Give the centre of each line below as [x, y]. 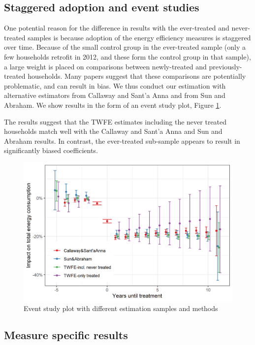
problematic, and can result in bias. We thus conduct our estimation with [115, 85]
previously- [225, 66]
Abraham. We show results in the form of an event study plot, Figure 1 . [113, 105]
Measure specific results [66, 334]
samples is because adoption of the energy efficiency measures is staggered [139, 37]
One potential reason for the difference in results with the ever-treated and [117, 28]
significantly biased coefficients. [51, 150]
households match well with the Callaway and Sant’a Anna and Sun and [113, 131]
